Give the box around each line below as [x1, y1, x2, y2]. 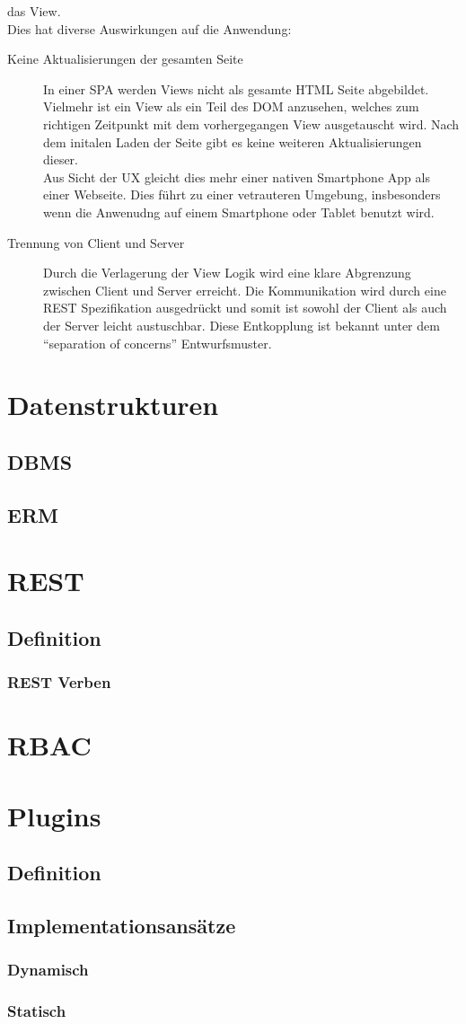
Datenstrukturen [7, 386, 219, 423]
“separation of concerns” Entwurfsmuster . [43, 333, 272, 352]
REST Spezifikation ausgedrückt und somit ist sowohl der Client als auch [43, 298, 447, 317]
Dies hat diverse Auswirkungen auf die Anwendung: [7, 19, 292, 38]
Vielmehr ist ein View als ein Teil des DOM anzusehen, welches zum [43, 97, 419, 116]
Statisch [7, 1000, 66, 1022]
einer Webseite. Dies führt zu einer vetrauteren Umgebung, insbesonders [43, 185, 441, 204]
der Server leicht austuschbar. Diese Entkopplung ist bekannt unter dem [43, 315, 440, 334]
